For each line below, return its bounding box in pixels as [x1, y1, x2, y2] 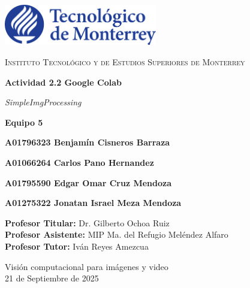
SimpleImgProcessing [5, 96, 82, 108]
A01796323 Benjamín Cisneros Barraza [5, 136, 170, 148]
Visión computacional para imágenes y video [5, 260, 168, 272]
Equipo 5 [5, 116, 43, 128]
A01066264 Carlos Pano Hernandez [5, 156, 154, 168]
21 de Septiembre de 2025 [5, 272, 99, 284]
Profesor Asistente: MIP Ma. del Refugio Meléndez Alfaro [5, 228, 228, 241]
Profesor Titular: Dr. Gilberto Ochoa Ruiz [5, 216, 170, 229]
